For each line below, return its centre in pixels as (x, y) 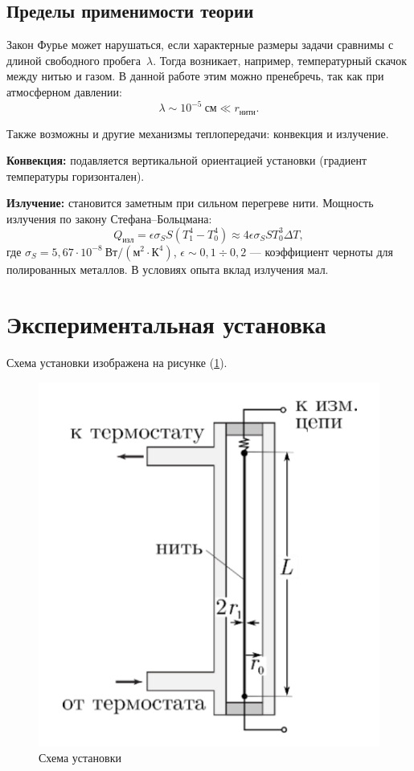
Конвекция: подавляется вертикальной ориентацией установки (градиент (187, 160)
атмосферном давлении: (64, 91)
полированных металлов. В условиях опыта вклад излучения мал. (168, 269)
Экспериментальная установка (166, 324)
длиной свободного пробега (74, 60)
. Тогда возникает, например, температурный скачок (280, 60)
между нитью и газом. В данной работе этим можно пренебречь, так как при (195, 76)
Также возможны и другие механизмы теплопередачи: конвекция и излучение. (198, 133)
